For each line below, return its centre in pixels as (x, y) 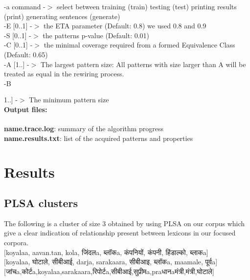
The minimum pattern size (69, 100)
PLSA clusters (41, 203)
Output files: (26, 109)
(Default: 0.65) (26, 54)
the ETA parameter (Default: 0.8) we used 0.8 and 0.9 (125, 26)
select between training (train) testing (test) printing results (147, 6)
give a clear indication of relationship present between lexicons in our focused (120, 233)
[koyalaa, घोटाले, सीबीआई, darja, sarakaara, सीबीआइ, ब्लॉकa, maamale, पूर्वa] (111, 262)
